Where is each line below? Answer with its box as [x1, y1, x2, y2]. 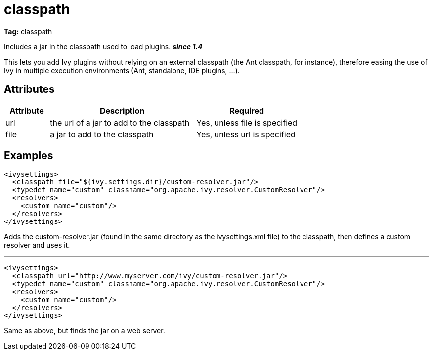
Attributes [4, 83, 55, 96]
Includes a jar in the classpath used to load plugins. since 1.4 [4, 42, 203, 51]
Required [229, 105, 264, 116]
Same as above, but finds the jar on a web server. [4, 326, 165, 335]
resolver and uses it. [4, 241, 70, 250]
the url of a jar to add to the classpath [50, 117, 190, 128]
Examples [4, 149, 53, 162]
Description [100, 105, 145, 116]
